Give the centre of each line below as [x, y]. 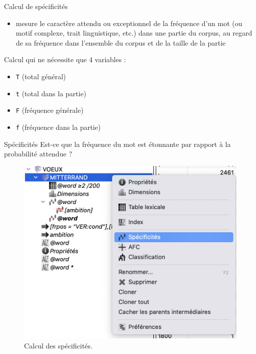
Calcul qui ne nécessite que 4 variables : [65, 59]
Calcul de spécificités [36, 6]
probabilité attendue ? [38, 154]
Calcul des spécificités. [58, 345]
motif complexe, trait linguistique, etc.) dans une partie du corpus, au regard [134, 33]
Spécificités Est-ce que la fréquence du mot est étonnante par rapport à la [117, 144]
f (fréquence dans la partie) [58, 127]
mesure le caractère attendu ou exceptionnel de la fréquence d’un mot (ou [129, 23]
